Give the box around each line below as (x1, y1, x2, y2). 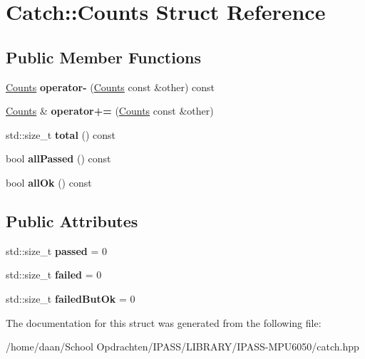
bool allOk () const (6, 175, 92, 189)
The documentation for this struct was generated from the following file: (6, 315, 322, 330)
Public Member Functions (6, 46, 201, 68)
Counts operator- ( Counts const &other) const (6, 79, 215, 94)
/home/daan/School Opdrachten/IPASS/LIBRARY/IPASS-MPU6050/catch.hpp (6, 339, 359, 354)
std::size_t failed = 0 (6, 267, 102, 282)
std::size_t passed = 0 (6, 243, 108, 258)
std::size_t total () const (6, 127, 116, 142)
